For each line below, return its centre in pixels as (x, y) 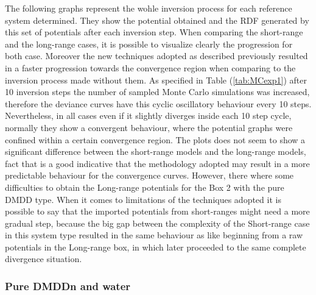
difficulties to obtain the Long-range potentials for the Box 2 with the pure (145, 187)
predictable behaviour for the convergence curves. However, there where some (149, 175)
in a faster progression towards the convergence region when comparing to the (150, 67)
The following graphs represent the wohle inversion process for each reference (149, 8)
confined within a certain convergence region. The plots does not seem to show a (155, 139)
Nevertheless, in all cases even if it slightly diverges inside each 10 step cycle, (148, 116)
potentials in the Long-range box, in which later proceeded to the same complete (156, 247)
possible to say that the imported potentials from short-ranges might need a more (157, 211)
